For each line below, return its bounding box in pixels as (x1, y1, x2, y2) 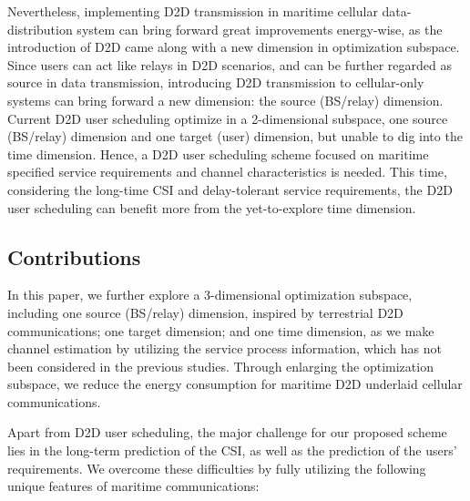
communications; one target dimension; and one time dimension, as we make (7, 321, 434, 340)
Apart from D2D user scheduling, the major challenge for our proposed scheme (7, 423, 447, 442)
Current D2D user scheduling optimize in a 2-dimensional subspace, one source (7, 108, 448, 128)
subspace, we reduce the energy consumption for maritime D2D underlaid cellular (7, 374, 463, 394)
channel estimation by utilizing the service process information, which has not (7, 339, 442, 358)
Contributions (7, 242, 141, 271)
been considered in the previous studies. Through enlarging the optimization (7, 356, 434, 375)
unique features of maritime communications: (7, 476, 260, 496)
